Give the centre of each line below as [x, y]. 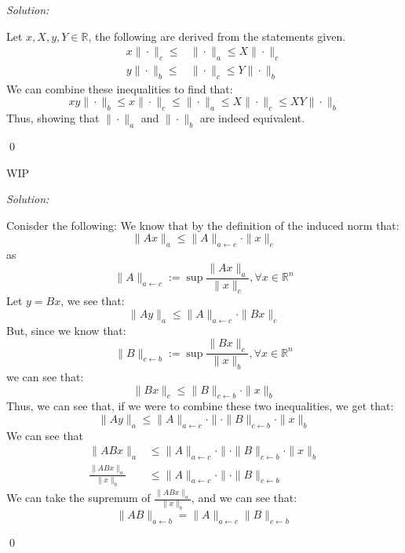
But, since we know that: [66, 330]
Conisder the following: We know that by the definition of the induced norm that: [203, 225]
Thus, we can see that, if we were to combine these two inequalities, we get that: [200, 406]
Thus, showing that [53, 118]
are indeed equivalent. [252, 118]
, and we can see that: [244, 498]
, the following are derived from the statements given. [217, 36]
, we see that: [93, 301]
